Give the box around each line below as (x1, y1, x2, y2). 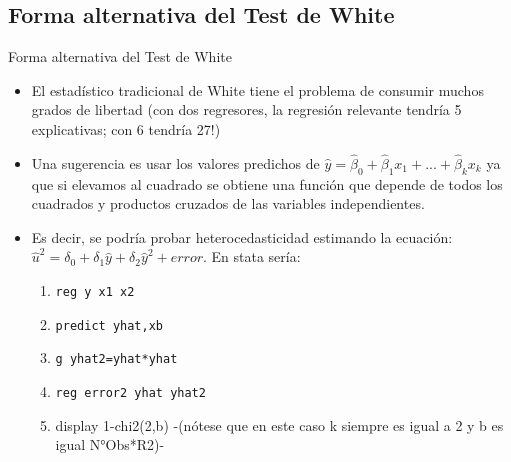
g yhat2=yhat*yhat (55, 352, 178, 367)
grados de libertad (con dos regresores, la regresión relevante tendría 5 (31, 99, 462, 120)
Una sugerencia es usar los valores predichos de (31, 152, 320, 173)
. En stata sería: (203, 246, 301, 267)
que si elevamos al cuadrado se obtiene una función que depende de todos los (31, 173, 503, 194)
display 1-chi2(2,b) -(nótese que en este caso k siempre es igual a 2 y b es (55, 414, 504, 435)
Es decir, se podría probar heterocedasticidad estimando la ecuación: (31, 226, 453, 247)
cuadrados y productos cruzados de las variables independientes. (31, 193, 425, 214)
